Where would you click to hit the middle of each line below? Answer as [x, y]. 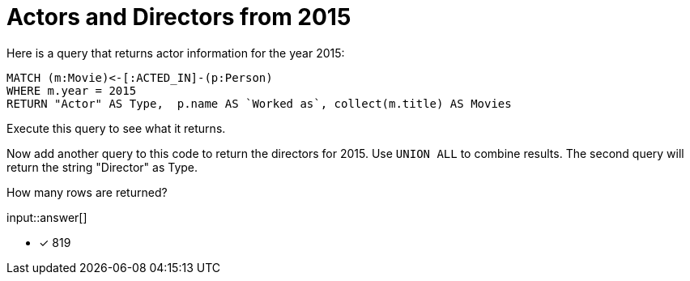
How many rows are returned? [87, 192]
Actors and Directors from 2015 [179, 17]
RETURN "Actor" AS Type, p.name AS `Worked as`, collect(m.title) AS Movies [259, 103]
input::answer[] [47, 217]
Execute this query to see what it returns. [116, 128]
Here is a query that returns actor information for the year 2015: [176, 53]
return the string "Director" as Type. [102, 167]
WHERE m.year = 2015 [72, 90]
